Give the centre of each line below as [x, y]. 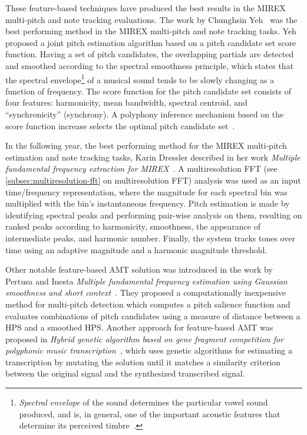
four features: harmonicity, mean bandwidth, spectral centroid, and [126, 102]
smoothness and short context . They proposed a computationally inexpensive [146, 292]
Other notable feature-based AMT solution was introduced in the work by [139, 269]
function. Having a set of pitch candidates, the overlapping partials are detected [150, 54]
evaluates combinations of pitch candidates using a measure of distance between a [153, 315]
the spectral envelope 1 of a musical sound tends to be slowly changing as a [140, 79]
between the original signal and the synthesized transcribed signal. [125, 373]
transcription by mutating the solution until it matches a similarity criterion [143, 362]
